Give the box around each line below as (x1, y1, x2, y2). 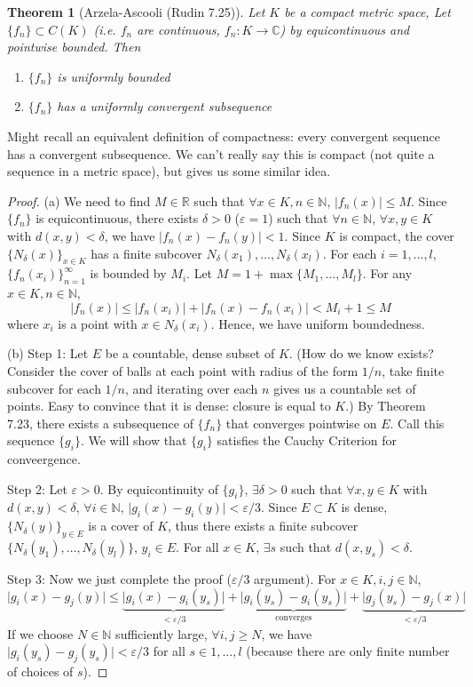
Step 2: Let (7, 479, 67, 498)
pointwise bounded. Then (7, 37, 141, 56)
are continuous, (137, 20, 220, 38)
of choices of (7, 662, 74, 681)
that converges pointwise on (225, 413, 377, 432)
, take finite (382, 361, 445, 379)
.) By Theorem (345, 396, 426, 415)
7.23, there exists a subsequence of (7, 413, 193, 432)
